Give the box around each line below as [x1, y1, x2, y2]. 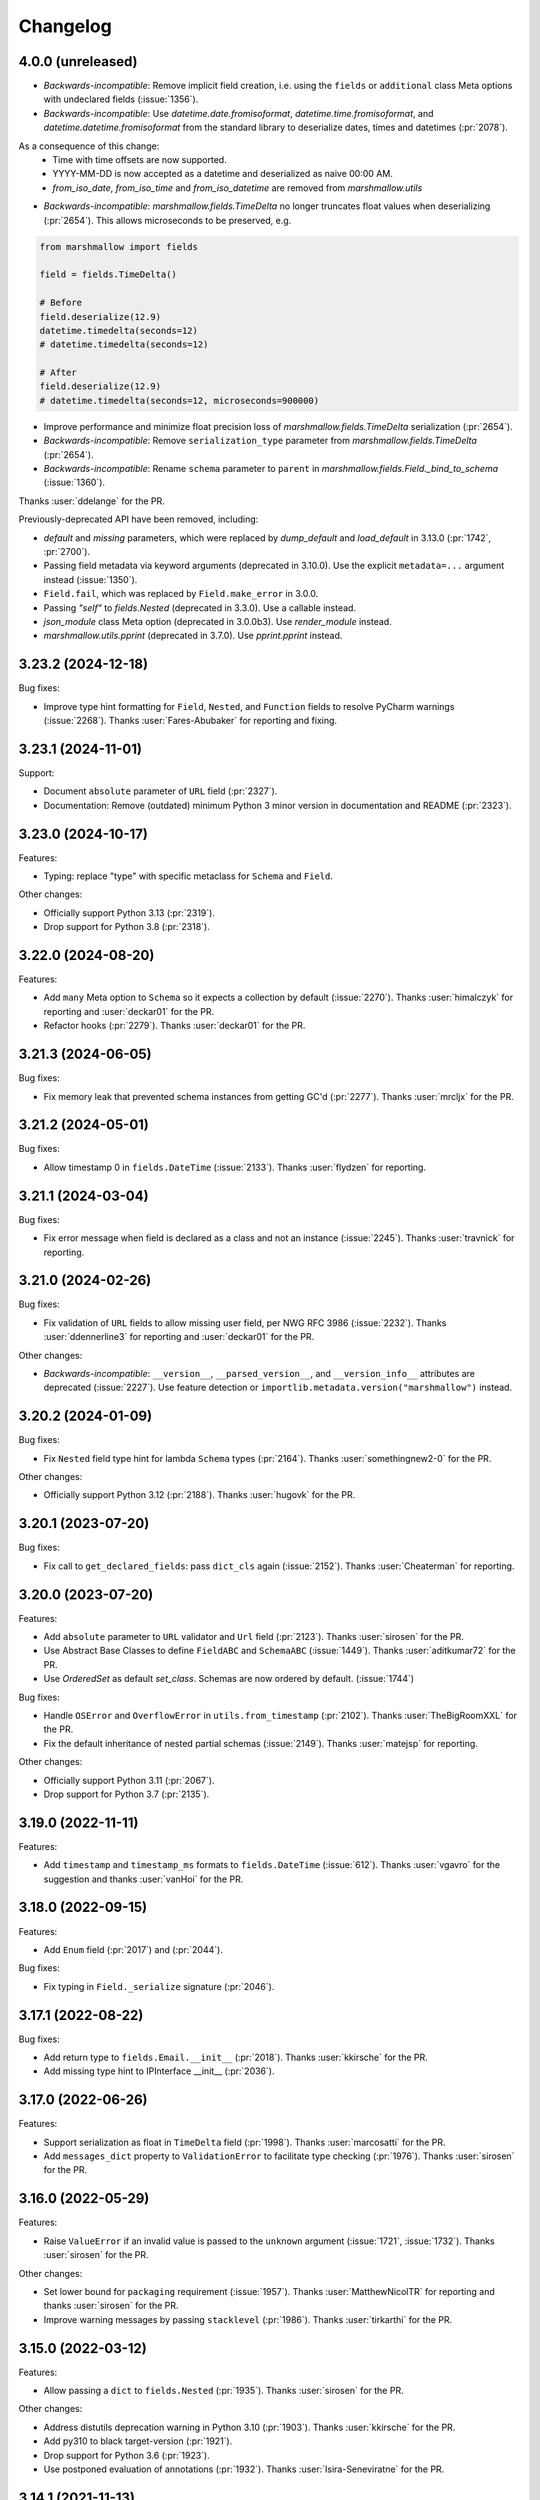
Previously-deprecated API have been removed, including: [18, 513, 259, 525]
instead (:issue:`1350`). [43, 573, 138, 585]
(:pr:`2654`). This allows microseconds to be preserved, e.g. [43, 214, 292, 226]
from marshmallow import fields [39, 241, 199, 252]
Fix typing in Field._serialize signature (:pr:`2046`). [43, 1980, 275, 1992]
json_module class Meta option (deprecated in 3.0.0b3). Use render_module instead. [43, 615, 392, 627]
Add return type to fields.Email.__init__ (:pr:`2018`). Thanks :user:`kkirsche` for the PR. [43, 2051, 429, 2064]
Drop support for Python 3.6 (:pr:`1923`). [43, 2449, 210, 2461]
